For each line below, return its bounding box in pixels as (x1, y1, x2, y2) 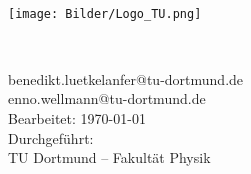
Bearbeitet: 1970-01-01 (8, 108, 146, 129)
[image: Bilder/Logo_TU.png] (8, 6, 202, 21)
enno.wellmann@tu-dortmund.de (8, 88, 206, 109)
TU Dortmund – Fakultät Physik (8, 147, 211, 168)
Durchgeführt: (8, 127, 94, 148)
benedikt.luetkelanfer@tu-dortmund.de (8, 68, 244, 89)
